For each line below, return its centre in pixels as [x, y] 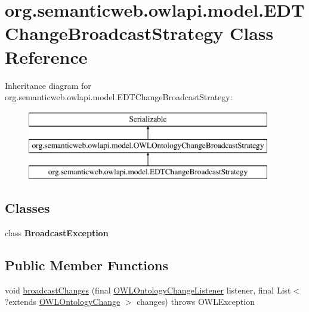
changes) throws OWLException [196, 302]
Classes [27, 208]
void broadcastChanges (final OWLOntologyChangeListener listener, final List [148, 290]
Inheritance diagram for [48, 85]
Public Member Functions [86, 265]
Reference [46, 56]
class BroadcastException [57, 232]
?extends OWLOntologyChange [63, 302]
